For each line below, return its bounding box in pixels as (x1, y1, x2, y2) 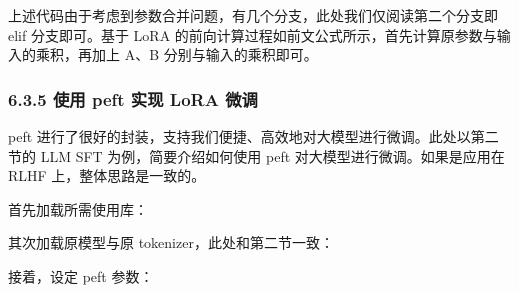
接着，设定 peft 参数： (8, 265, 154, 286)
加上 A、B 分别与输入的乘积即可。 (91, 44, 318, 65)
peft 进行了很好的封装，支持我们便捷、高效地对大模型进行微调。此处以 (8, 126, 471, 146)
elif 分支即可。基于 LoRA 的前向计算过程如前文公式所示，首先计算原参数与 (8, 24, 497, 45)
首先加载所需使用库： (8, 198, 148, 219)
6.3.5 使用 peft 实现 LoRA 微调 (8, 86, 258, 111)
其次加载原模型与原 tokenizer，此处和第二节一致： (8, 232, 334, 253)
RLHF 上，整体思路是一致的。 (8, 165, 206, 186)
